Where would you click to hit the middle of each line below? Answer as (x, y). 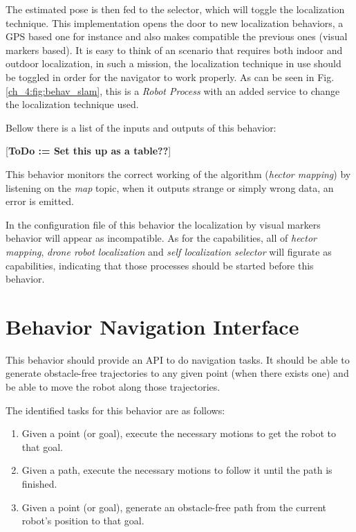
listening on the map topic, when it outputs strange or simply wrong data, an (170, 187)
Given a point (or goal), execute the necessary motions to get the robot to (179, 433)
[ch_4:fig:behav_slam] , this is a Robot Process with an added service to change (173, 90)
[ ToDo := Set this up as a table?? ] (88, 151)
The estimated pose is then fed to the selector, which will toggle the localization (175, 9)
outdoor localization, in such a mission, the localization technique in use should (174, 63)
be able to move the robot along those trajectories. (113, 387)
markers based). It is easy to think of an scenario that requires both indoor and (174, 50)
